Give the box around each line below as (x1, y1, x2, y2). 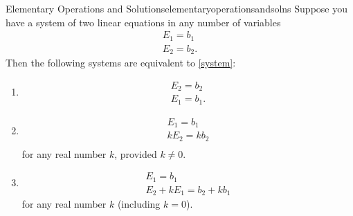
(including (117, 197, 161, 211)
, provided (114, 146, 157, 161)
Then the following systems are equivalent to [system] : (6, 55, 236, 70)
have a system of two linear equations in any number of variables (6, 15, 281, 29)
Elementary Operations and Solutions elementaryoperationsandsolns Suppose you (6, 1, 348, 15)
